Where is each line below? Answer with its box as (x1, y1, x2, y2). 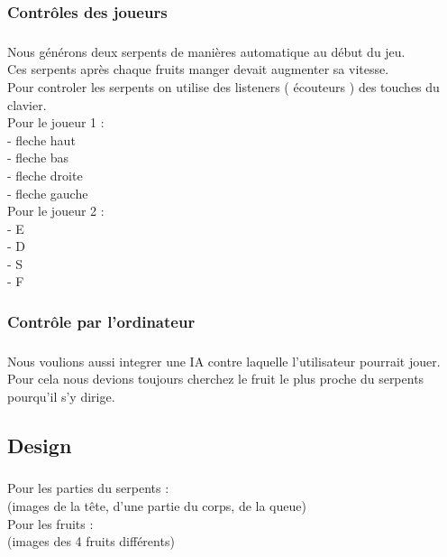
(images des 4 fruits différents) (7, 532, 175, 551)
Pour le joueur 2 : (7, 201, 105, 220)
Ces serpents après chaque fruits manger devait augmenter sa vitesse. (7, 60, 389, 79)
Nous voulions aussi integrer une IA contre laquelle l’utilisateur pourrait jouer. (7, 351, 441, 370)
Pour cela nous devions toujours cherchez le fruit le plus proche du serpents (7, 369, 424, 388)
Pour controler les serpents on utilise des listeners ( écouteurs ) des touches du (7, 77, 440, 96)
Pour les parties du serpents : (7, 478, 169, 497)
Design (7, 432, 72, 460)
